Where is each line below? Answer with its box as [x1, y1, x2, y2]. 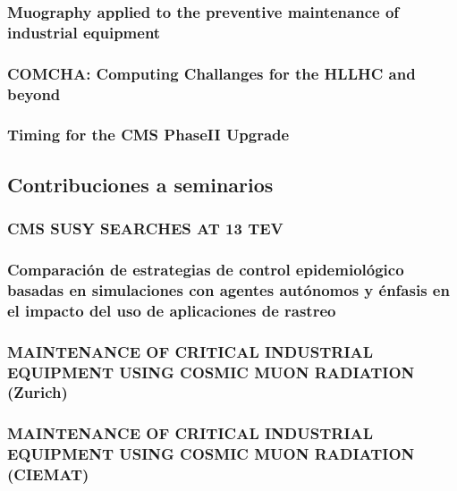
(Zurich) [7, 381, 68, 403]
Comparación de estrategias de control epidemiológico [7, 258, 404, 280]
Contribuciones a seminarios [7, 170, 274, 198]
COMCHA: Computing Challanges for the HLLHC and [7, 62, 416, 84]
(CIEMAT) [7, 463, 89, 486]
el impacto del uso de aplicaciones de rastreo [7, 299, 336, 321]
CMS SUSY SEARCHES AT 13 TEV [7, 217, 284, 240]
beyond [7, 82, 61, 105]
